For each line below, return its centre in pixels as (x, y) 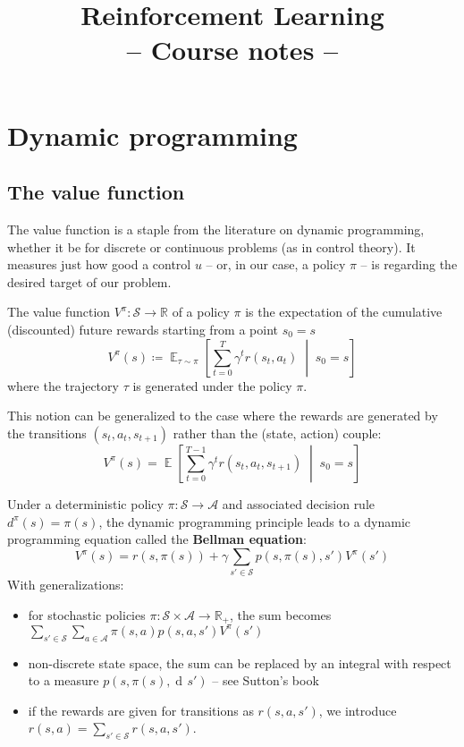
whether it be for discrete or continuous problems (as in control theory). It (211, 246)
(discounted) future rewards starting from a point (143, 329)
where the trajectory (63, 385)
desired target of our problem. (89, 281)
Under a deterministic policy (85, 504)
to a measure (63, 680)
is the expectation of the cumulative (344, 312)
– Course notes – (232, 50)
